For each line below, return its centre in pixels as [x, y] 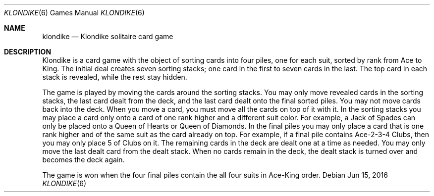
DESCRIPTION [28, 52]
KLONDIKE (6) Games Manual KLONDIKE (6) [74, 13]
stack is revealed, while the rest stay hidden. [115, 77]
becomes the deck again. [83, 160]
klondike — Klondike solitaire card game [108, 36]
